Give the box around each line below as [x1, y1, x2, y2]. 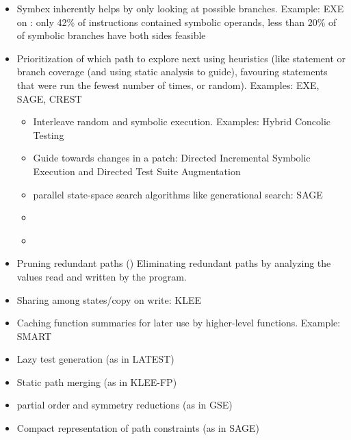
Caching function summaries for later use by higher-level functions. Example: [16, 315, 341, 330]
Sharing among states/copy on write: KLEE [16, 292, 201, 307]
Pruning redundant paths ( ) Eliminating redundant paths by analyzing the [16, 256, 331, 270]
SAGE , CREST [16, 91, 82, 105]
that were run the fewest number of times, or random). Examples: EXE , [16, 77, 320, 92]
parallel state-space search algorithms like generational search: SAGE [33, 187, 323, 201]
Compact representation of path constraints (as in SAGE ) [16, 421, 260, 435]
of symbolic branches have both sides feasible [16, 28, 206, 42]
